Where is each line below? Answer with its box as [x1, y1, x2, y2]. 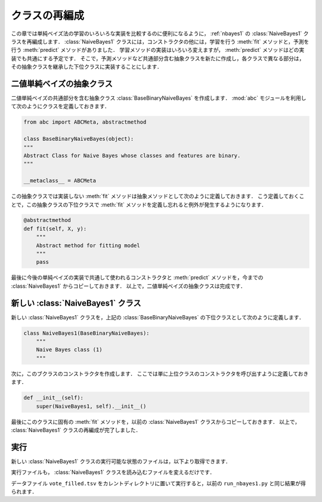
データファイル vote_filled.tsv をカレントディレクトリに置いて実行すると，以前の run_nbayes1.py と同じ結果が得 [11, 479, 306, 486]
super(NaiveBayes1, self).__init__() [36, 403, 147, 409]
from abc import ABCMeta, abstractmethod [23, 119, 147, 125]
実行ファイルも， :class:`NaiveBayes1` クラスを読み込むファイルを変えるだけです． [11, 469, 215, 476]
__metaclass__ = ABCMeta [23, 177, 97, 184]
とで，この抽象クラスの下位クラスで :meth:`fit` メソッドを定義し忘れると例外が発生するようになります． [11, 201, 267, 208]
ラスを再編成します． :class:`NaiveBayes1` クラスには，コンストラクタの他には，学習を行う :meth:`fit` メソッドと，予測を [11, 38, 309, 45]
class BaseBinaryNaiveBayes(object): [23, 135, 134, 143]
